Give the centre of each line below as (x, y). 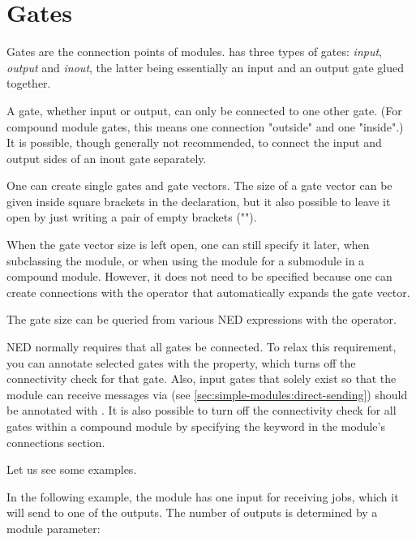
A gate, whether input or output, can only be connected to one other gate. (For (204, 110)
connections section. (56, 442)
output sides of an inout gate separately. (107, 158)
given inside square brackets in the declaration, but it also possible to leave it (199, 201)
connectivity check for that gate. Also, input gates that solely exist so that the (202, 379)
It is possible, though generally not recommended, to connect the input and (194, 142)
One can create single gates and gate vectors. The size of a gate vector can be (199, 185)
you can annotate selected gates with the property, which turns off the (181, 362)
